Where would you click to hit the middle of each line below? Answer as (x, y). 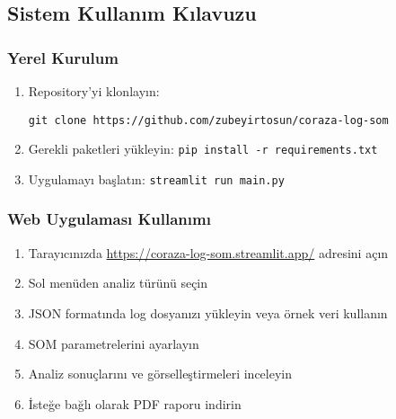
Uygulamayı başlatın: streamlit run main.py (156, 178)
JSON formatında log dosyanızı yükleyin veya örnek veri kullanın (208, 312)
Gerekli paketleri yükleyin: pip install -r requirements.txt (203, 149)
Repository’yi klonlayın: (94, 91)
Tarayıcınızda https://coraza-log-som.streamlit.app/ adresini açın (208, 252)
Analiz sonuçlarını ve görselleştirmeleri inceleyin (160, 374)
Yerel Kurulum (63, 57)
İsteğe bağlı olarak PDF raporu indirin (135, 403)
